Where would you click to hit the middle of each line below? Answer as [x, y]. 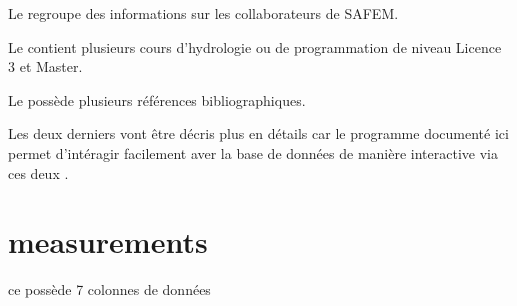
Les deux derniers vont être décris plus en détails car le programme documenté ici [258, 133]
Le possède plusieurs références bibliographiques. [157, 99]
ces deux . [38, 172]
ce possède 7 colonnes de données [109, 289]
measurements [108, 241]
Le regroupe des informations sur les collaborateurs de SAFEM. [203, 13]
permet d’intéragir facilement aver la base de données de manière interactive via [253, 152]
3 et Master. [45, 66]
